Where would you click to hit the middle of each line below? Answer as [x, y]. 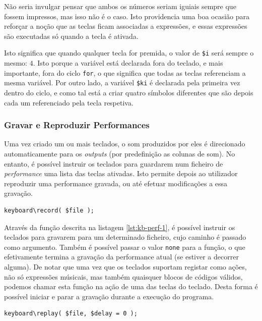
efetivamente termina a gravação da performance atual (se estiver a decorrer [121, 257]
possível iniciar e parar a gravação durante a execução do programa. [109, 296]
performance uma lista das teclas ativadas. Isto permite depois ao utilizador [121, 173]
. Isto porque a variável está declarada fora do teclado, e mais [128, 63]
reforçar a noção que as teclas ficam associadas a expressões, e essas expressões [126, 26]
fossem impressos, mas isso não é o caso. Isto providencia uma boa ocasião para [127, 16]
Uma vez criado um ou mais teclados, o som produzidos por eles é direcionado [125, 144]
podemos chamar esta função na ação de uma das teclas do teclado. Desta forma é [131, 286]
